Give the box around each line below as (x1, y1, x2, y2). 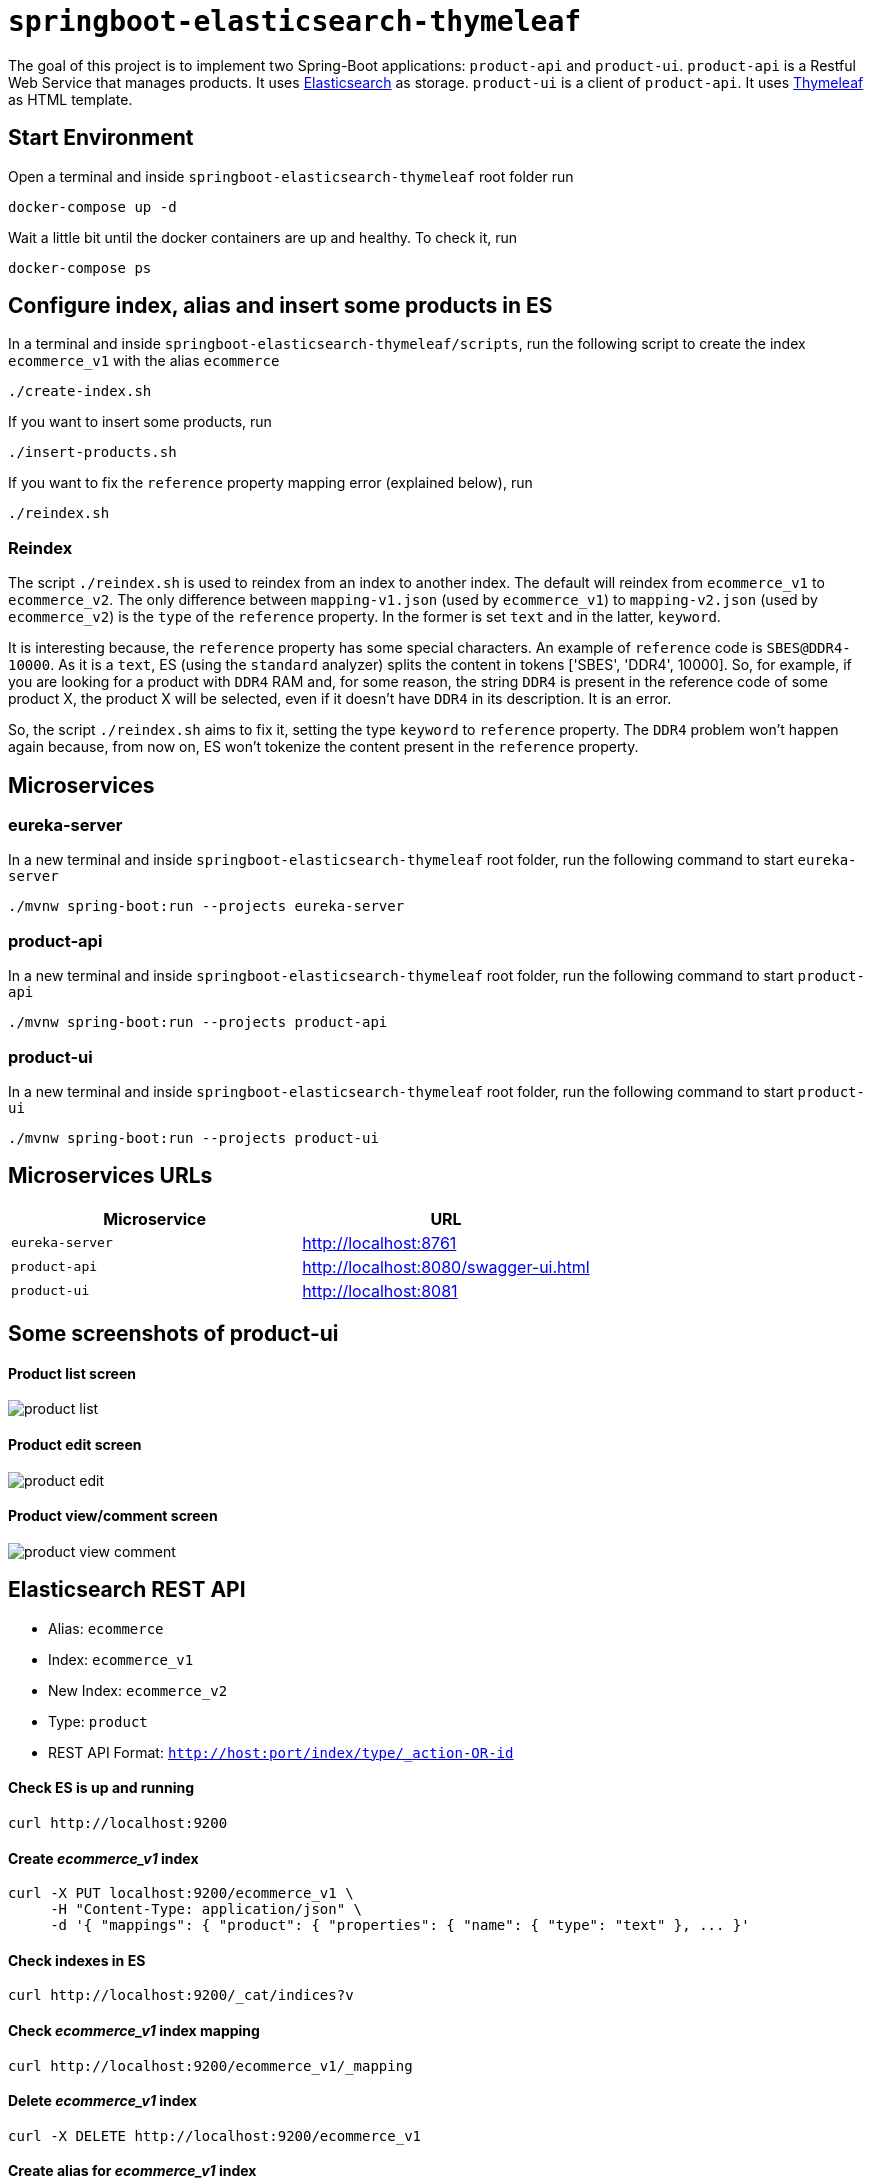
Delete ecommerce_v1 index (8, 2092, 197, 2110)
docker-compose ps (8, 259, 152, 276)
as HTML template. (8, 90, 133, 108)
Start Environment (8, 125, 194, 151)
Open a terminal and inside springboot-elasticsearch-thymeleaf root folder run (8, 167, 574, 185)
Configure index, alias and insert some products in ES (8, 293, 553, 319)
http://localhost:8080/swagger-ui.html (302, 1256, 590, 1277)
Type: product (48, 1712, 148, 1730)
